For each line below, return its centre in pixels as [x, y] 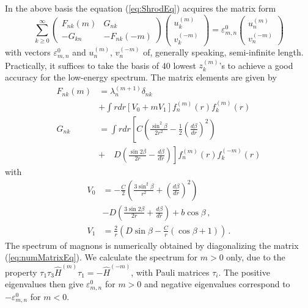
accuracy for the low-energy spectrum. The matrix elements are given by [141, 77]
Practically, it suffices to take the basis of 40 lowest [101, 65]
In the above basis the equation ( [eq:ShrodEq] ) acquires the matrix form [141, 8]
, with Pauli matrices [170, 272]
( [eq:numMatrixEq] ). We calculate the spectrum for [101, 257]
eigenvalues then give [44, 284]
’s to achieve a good [256, 65]
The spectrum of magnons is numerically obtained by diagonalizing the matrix [152, 245]
